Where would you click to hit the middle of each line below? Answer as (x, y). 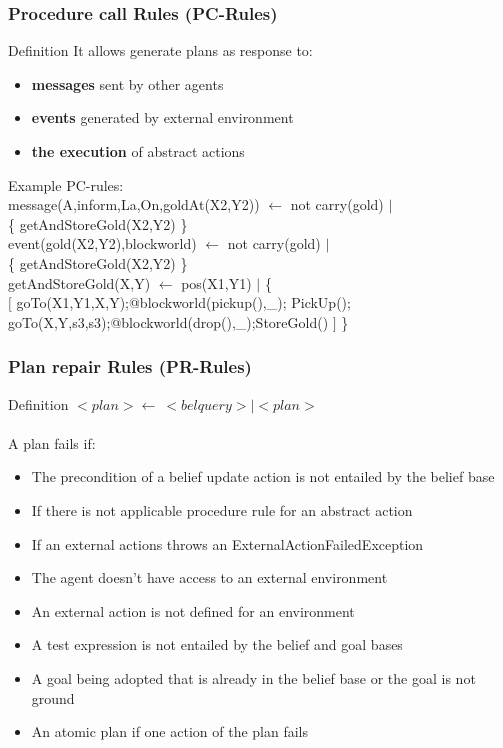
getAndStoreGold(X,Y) (79, 282)
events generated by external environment (162, 117)
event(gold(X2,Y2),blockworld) (102, 243)
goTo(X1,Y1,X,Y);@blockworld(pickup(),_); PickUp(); (183, 302)
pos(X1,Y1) (216, 282)
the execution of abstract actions (138, 151)
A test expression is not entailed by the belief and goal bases (217, 644)
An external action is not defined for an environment (193, 610)
